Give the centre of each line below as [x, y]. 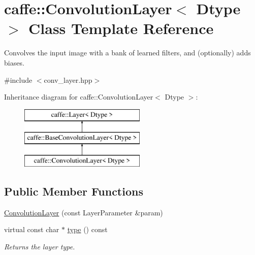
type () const [87, 229]
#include [18, 79]
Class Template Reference [121, 28]
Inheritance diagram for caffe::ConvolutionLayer [79, 97]
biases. [14, 62]
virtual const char [32, 229]
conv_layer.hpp [68, 79]
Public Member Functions [74, 191]
